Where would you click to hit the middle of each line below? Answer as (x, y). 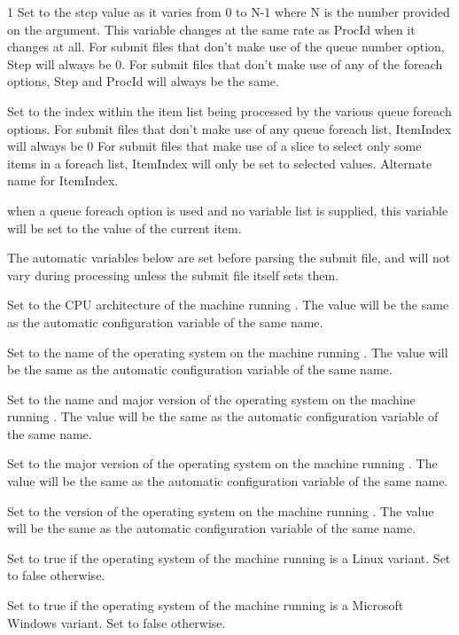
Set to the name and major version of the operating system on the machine (211, 399)
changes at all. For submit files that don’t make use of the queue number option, (226, 47)
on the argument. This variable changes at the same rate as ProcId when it (211, 29)
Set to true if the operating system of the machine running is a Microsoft (206, 605)
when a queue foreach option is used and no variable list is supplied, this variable (228, 210)
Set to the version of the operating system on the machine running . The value (221, 510)
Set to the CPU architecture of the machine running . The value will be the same (228, 305)
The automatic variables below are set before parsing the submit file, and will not (229, 258)
